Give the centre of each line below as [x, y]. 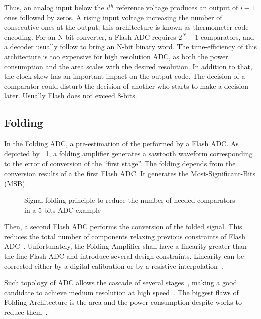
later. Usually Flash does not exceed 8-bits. [71, 96]
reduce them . [26, 312]
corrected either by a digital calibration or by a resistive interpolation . [114, 266]
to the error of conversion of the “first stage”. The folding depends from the [120, 163]
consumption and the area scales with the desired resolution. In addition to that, [128, 66]
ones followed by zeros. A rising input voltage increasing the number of [113, 17]
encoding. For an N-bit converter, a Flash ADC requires [90, 36]
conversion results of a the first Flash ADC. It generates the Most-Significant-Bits [130, 173]
